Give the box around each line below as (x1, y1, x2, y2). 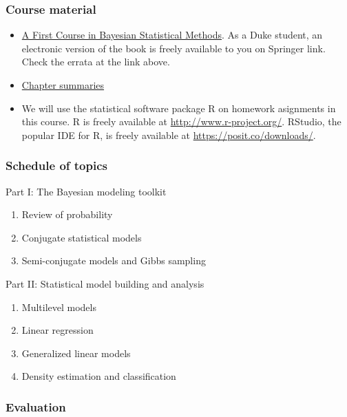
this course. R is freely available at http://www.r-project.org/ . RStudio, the (21, 114, 341, 129)
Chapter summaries (21, 78, 105, 92)
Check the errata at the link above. (21, 54, 170, 69)
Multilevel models (21, 299, 96, 314)
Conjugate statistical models (21, 230, 142, 244)
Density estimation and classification (21, 369, 176, 383)
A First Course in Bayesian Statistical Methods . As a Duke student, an (21, 28, 323, 42)
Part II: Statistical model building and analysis (6, 276, 204, 290)
